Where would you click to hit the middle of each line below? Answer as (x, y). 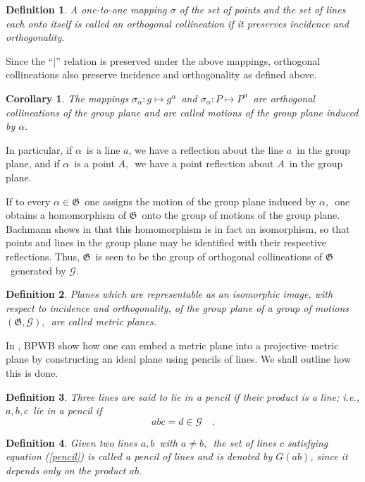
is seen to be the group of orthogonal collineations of (209, 256)
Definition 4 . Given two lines (72, 442)
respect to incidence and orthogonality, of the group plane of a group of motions (178, 307)
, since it (329, 456)
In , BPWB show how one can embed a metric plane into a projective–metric (172, 345)
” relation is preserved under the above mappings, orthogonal (188, 60)
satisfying (308, 442)
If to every (28, 201)
